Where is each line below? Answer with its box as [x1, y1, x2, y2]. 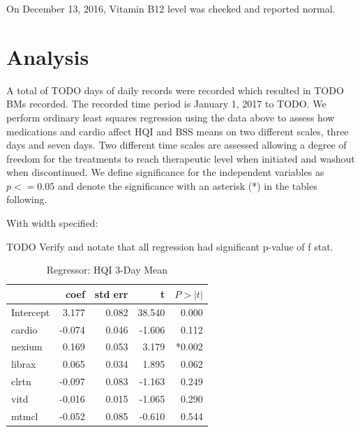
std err [94, 286, 128, 301]
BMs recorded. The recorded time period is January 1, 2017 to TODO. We [6, 96, 327, 111]
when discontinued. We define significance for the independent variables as [6, 165, 324, 179]
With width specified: [6, 216, 98, 230]
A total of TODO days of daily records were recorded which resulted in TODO [6, 82, 344, 97]
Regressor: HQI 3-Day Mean [46, 262, 168, 277]
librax [11, 357, 36, 371]
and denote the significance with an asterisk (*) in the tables [57, 178, 317, 193]
